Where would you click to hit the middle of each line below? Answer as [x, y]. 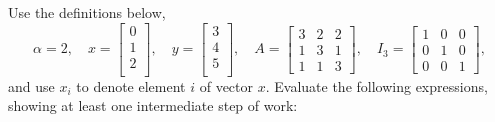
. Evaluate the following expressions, [376, 85]
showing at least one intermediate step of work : [153, 105]
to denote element [131, 85]
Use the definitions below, [87, 12]
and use [31, 85]
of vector [226, 85]
